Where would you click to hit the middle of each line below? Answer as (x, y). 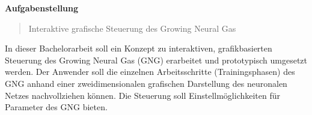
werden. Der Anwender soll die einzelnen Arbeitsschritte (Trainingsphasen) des (150, 72)
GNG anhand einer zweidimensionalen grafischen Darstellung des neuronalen (146, 83)
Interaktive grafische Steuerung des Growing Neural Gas (132, 28)
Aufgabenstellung (42, 8)
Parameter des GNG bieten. (56, 107)
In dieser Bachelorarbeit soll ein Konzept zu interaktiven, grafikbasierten (139, 48)
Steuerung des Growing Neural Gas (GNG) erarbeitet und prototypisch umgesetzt (156, 60)
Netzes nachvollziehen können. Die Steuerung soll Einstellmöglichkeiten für (143, 95)
